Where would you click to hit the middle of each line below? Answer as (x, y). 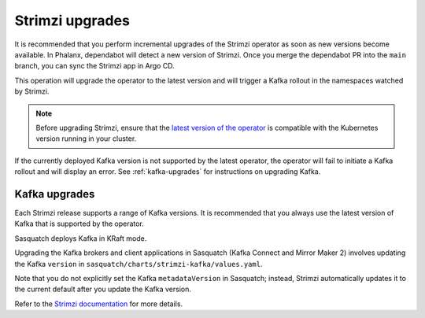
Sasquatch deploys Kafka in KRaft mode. (81, 238)
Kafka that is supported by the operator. (79, 224)
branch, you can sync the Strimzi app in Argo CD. (94, 66)
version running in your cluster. (86, 139)
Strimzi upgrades (72, 20)
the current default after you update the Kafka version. (103, 289)
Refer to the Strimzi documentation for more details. (99, 304)
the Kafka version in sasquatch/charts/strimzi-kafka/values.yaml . (139, 264)
